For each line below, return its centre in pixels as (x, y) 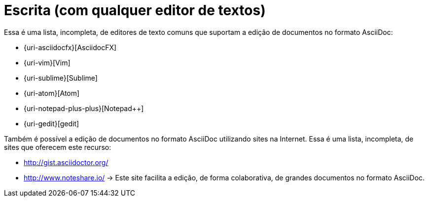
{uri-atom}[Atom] (52, 93)
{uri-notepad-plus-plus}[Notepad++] (84, 108)
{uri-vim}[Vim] (47, 62)
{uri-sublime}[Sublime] (61, 78)
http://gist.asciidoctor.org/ (66, 162)
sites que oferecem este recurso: (58, 147)
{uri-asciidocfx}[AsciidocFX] (70, 47)
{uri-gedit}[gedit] (52, 123)
